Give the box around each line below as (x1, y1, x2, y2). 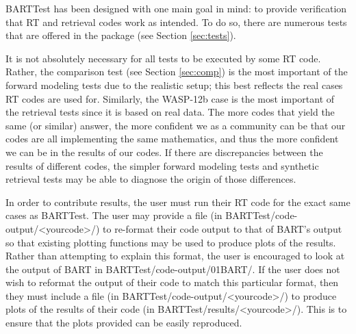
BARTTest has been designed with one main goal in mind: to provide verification (5, 1, 347, 15)
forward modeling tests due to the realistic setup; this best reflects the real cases (5, 77, 343, 92)
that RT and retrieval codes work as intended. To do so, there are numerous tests (5, 14, 347, 29)
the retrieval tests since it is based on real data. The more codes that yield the (5, 105, 335, 119)
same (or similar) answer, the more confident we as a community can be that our (5, 118, 346, 132)
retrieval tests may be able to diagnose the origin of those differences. (5, 172, 296, 186)
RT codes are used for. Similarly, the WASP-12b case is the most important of (5, 91, 335, 105)
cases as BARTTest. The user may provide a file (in (5, 208, 222, 222)
